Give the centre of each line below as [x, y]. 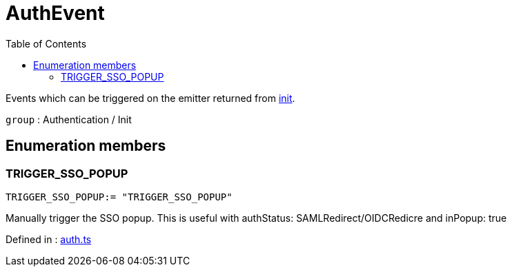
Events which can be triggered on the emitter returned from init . [150, 98]
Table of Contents [46, 43]
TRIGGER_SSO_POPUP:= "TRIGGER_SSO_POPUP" [119, 197]
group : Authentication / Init [69, 119]
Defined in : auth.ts [49, 239]
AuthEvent [55, 13]
